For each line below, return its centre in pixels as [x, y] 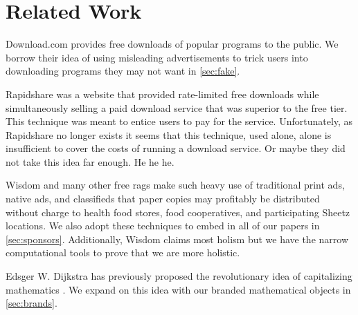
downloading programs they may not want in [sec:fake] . [123, 71]
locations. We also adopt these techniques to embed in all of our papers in [163, 226]
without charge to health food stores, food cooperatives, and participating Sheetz [178, 212]
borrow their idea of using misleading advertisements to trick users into [157, 57]
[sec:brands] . [32, 303]
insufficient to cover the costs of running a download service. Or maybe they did [176, 148]
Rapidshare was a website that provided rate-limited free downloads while [162, 94]
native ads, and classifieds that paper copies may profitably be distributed [163, 199]
